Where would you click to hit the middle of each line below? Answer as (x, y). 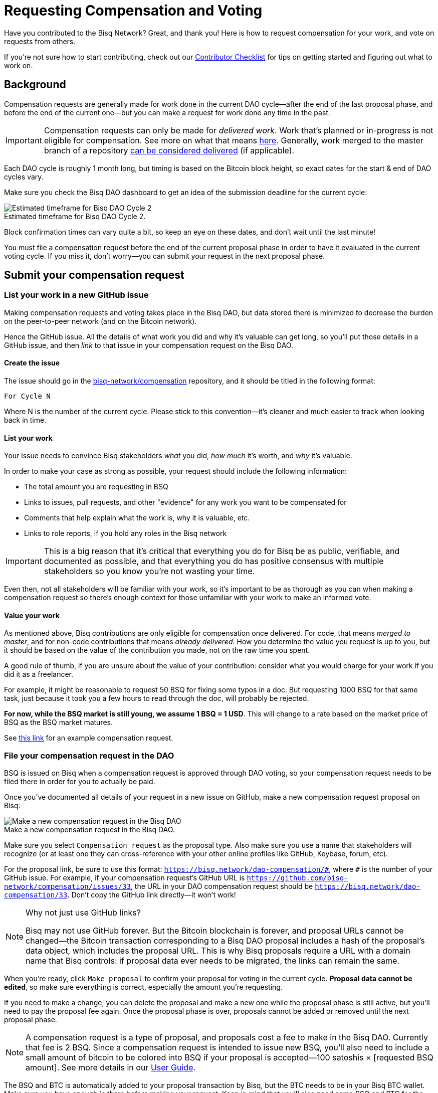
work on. (19, 65)
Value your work (32, 615)
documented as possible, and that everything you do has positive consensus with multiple (214, 561)
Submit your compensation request (94, 275)
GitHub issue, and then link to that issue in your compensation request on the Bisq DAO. (149, 345)
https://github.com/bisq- (297, 878)
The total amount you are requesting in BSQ (96, 487)
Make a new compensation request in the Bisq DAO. (89, 830)
